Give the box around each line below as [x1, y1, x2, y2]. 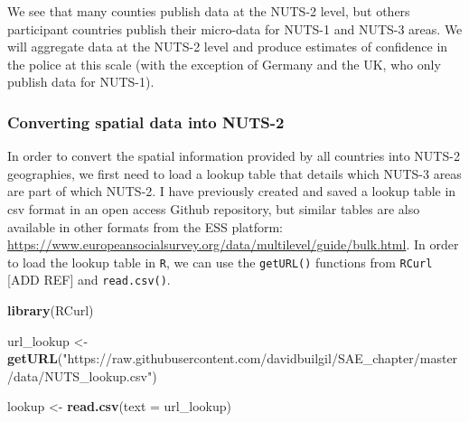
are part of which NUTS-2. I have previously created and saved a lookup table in [7, 182, 456, 201]
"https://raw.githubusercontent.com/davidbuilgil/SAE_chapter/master [62, 349, 458, 368]
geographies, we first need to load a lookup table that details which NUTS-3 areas [7, 164, 462, 183]
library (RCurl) [7, 301, 94, 320]
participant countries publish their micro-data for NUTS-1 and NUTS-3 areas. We [7, 19, 463, 38]
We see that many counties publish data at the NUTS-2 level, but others [7, 2, 410, 20]
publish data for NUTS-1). [7, 72, 155, 91]
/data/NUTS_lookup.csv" [7, 366, 153, 385]
